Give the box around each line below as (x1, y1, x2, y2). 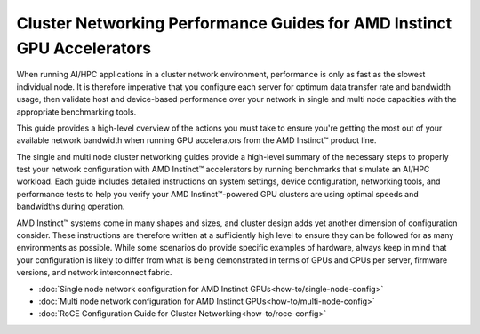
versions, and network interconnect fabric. (16, 267, 172, 278)
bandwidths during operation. (16, 201, 125, 212)
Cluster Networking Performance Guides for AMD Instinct (16, 13, 452, 33)
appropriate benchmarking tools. (16, 107, 137, 117)
